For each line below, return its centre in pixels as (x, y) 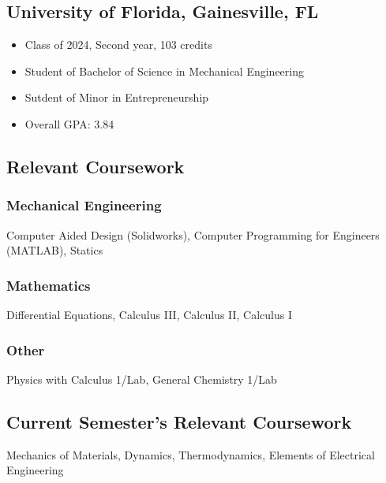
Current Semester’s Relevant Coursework (179, 421)
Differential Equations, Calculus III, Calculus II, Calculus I (150, 314)
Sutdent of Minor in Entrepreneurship (117, 97)
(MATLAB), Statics (55, 250)
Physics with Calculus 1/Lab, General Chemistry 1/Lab (142, 379)
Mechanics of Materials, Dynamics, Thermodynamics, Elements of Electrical (191, 454)
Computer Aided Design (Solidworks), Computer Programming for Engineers (193, 234)
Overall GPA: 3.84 (69, 123)
